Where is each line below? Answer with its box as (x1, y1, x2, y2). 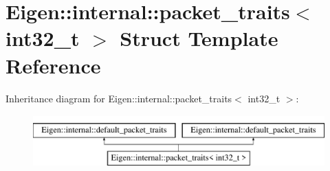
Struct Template (120, 24, 278, 52)
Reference (5, 51, 101, 79)
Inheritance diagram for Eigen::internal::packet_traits (5, 91, 232, 105)
